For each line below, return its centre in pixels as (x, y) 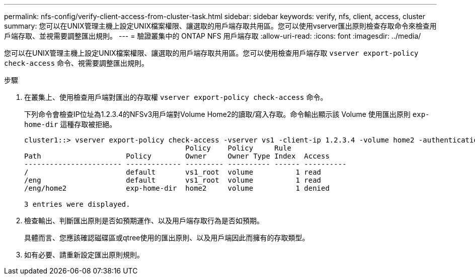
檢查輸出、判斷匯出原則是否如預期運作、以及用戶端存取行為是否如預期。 (144, 221)
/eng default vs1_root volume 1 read (173, 180)
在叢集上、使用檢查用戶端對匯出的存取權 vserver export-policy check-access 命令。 (176, 97)
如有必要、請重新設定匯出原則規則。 (84, 255)
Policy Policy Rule (239, 148)
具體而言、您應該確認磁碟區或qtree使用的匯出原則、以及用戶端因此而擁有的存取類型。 (167, 238)
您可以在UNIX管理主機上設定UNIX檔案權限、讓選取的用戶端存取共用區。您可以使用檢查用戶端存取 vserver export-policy (211, 53)
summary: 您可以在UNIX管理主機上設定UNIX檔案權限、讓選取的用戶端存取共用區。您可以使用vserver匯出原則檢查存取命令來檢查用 (220, 26)
